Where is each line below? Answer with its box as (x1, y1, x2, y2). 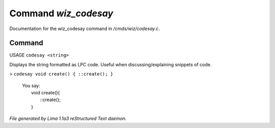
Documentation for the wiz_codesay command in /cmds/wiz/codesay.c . (9, 25, 160, 32)
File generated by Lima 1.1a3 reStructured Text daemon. (9, 115, 127, 122)
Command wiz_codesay (9, 8, 114, 19)
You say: (22, 82, 40, 89)
